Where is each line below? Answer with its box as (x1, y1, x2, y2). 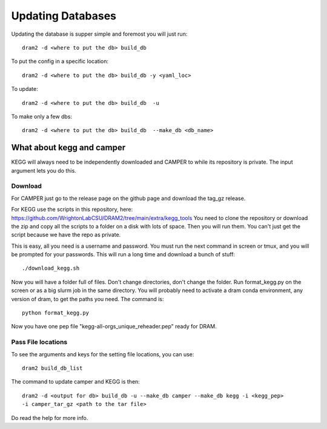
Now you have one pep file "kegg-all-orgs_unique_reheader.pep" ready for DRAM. (11, 323, 217, 330)
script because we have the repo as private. (11, 231, 121, 239)
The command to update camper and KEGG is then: (11, 378, 140, 385)
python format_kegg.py (22, 310, 90, 316)
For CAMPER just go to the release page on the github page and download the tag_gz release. (11, 195, 246, 202)
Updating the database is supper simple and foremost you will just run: (11, 30, 188, 38)
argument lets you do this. (11, 167, 77, 174)
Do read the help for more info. (11, 414, 88, 421)
